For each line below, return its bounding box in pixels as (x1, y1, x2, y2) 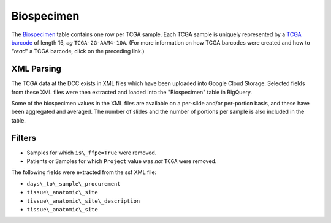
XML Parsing (11, 64, 61, 74)
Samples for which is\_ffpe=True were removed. (26, 149, 157, 156)
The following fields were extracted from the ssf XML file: (11, 168, 157, 176)
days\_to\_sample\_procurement (26, 180, 121, 187)
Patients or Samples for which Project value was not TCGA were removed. (26, 157, 217, 165)
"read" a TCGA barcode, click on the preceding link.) (11, 48, 145, 55)
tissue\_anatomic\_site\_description (26, 197, 140, 205)
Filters (11, 132, 37, 143)
